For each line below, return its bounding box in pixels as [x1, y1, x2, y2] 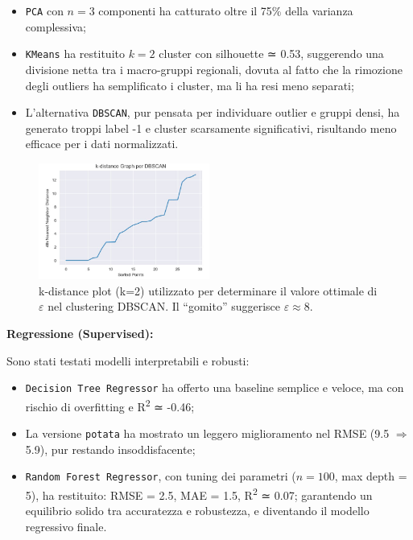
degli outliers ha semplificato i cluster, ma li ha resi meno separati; [25, 76, 354, 93]
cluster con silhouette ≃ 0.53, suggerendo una [159, 45, 384, 62]
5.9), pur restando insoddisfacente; [25, 440, 196, 457]
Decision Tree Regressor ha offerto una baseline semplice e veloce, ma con [25, 379, 404, 396]
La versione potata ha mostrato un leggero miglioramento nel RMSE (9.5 [25, 425, 390, 442]
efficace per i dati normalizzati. [25, 135, 179, 152]
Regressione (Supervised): [6, 325, 154, 341]
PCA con [25, 2, 64, 19]
